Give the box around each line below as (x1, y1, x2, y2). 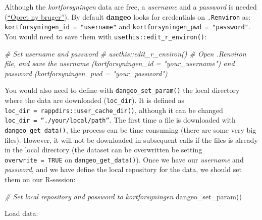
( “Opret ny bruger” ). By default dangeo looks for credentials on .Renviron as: (5, 11, 251, 22)
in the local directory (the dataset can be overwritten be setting (5, 144, 202, 155)
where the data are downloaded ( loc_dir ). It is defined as (5, 95, 185, 105)
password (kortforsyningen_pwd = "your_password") (5, 68, 168, 78)
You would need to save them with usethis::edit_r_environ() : (5, 31, 206, 41)
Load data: (5, 208, 38, 218)
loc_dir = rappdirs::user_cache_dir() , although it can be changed (5, 104, 223, 115)
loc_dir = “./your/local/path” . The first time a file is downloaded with (5, 115, 236, 125)
